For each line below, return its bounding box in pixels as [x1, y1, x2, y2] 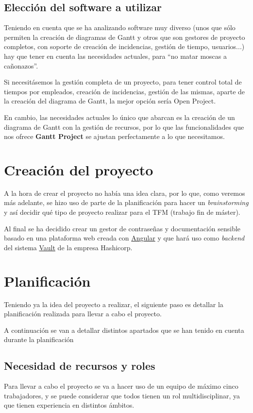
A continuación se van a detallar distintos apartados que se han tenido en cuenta [4, 325, 244, 335]
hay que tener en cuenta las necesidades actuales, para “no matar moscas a [4, 51, 227, 61]
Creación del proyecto [4, 159, 153, 179]
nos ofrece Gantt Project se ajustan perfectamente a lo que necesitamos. [4, 131, 225, 141]
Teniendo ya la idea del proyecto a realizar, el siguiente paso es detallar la [4, 299, 223, 309]
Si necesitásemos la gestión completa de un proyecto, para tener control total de [4, 77, 242, 87]
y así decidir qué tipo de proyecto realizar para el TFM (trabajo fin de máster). [4, 207, 240, 217]
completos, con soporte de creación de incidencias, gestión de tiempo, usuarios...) [4, 41, 245, 52]
